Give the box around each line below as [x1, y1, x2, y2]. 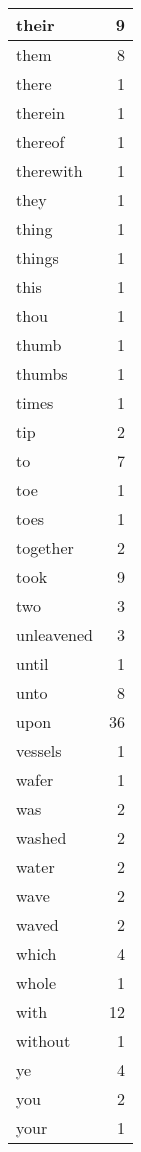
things [16, 246, 59, 269]
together [16, 536, 74, 559]
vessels [16, 739, 62, 762]
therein [16, 101, 65, 124]
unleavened [16, 623, 93, 646]
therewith [16, 159, 83, 182]
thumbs [16, 362, 68, 385]
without [16, 1029, 71, 1052]
